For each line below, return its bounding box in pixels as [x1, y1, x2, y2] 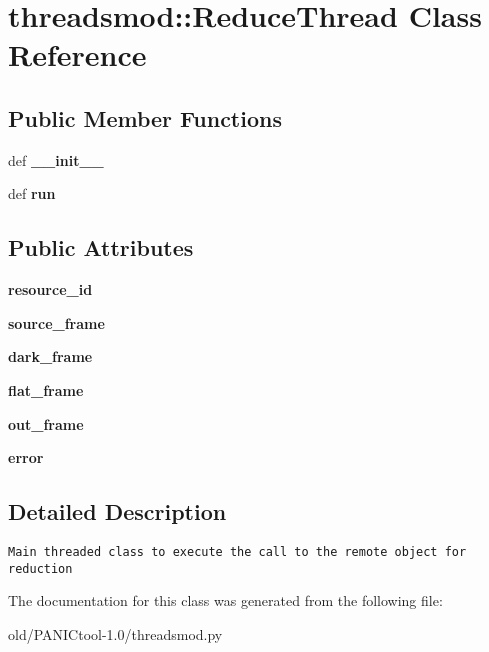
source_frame [8, 312, 105, 333]
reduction [8, 561, 73, 576]
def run [8, 183, 56, 204]
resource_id [8, 279, 93, 300]
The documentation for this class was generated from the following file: [8, 590, 443, 611]
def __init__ [8, 149, 104, 170]
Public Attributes [8, 232, 194, 263]
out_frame [8, 413, 84, 434]
